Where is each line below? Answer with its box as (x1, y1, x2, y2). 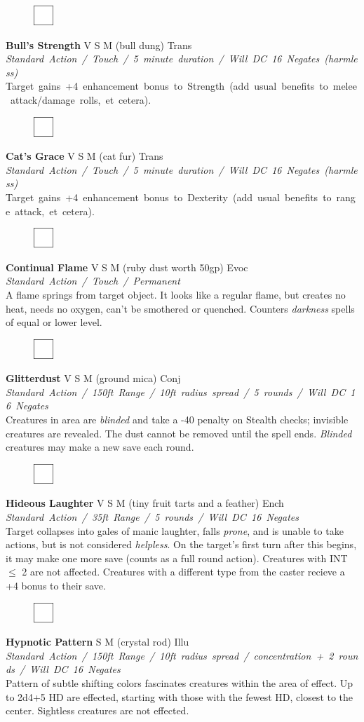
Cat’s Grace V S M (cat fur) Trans (6, 149, 163, 163)
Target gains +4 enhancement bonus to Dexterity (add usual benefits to (6, 189, 332, 204)
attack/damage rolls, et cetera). (10, 92, 151, 107)
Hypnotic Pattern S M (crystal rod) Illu (6, 634, 189, 649)
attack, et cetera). (15, 203, 95, 218)
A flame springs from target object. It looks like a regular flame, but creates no (6, 287, 346, 301)
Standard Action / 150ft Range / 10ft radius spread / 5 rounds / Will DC (6, 384, 346, 399)
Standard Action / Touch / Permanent (6, 273, 180, 288)
